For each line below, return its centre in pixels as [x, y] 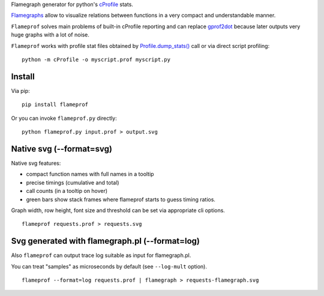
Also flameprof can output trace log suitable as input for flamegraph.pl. [101, 255]
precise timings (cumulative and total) [73, 182]
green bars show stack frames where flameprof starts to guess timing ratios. [121, 199]
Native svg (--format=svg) [62, 149]
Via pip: [20, 90]
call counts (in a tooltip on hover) [67, 191]
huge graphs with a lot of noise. [50, 35]
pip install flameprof [55, 105]
